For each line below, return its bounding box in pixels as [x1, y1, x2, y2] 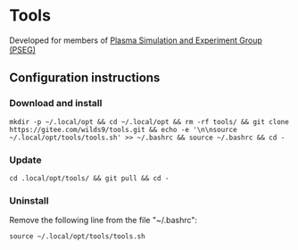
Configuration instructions [9, 71, 161, 86]
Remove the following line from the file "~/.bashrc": [9, 215, 198, 226]
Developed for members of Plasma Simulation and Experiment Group [9, 35, 263, 46]
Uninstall [9, 194, 49, 206]
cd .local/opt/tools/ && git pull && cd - [9, 173, 170, 183]
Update [9, 154, 42, 166]
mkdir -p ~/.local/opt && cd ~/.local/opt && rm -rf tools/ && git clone [9, 117, 290, 126]
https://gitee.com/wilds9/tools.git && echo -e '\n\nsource [9, 125, 238, 134]
